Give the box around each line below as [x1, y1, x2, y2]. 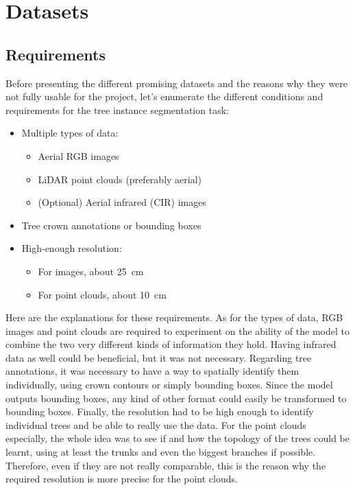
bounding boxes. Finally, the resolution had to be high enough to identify [5, 404, 314, 419]
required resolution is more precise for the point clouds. [5, 471, 238, 486]
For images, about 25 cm [38, 264, 144, 278]
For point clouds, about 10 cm [38, 287, 167, 301]
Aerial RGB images [38, 148, 119, 163]
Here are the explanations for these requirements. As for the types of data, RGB [5, 310, 343, 325]
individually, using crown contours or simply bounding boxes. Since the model [5, 377, 333, 392]
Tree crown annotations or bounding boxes [21, 218, 201, 232]
